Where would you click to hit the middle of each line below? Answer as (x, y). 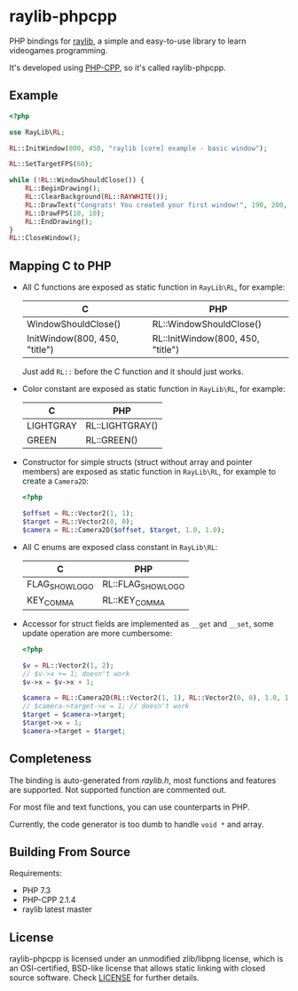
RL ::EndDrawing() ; (59, 221)
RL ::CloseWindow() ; (45, 238)
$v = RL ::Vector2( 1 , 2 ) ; (68, 665)
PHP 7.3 (36, 891)
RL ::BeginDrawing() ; (63, 188)
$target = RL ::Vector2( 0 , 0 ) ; (78, 522)
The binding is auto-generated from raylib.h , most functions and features (143, 780)
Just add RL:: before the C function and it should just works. (133, 372)
